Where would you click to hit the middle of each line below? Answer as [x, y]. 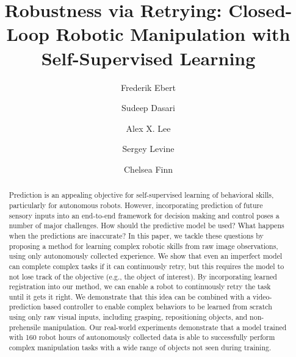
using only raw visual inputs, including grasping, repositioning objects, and [128, 317]
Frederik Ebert [148, 87]
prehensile [25, 327]
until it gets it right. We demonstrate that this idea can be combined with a [130, 296]
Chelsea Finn [148, 169]
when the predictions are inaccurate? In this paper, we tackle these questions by [136, 235]
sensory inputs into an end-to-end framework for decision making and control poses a [144, 215]
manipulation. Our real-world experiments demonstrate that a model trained [165, 327]
